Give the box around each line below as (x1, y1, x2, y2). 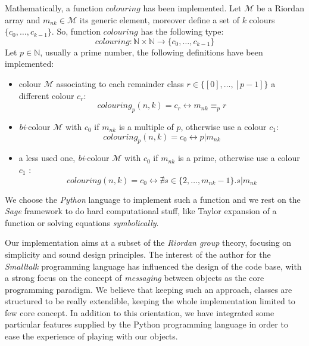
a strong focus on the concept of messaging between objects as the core (5, 271, 264, 284)
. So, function (51, 25, 101, 38)
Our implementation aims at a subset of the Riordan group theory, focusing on (5, 236, 292, 249)
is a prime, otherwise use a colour (177, 152, 300, 164)
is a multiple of (118, 120, 174, 132)
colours (249, 13, 275, 26)
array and (5, 13, 40, 26)
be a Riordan (256, 2, 304, 14)
